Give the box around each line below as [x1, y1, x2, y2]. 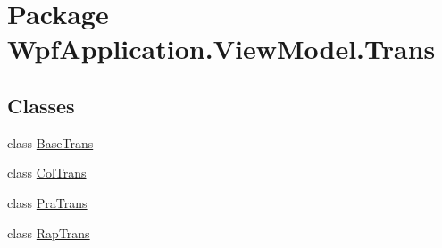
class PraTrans [7, 193, 88, 211]
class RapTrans [7, 223, 90, 242]
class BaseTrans [7, 133, 94, 152]
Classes [7, 91, 75, 119]
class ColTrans [7, 163, 87, 182]
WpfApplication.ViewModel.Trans [7, 30, 436, 67]
